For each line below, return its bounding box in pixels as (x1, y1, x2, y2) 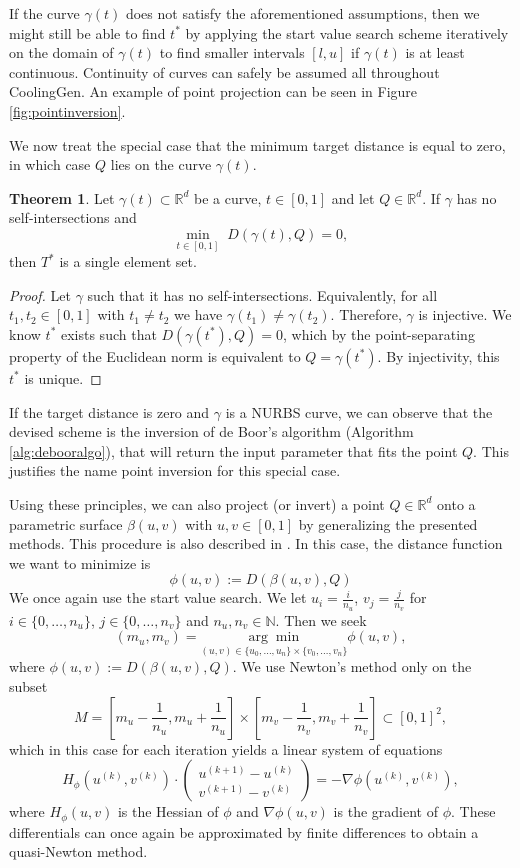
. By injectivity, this (377, 345, 500, 366)
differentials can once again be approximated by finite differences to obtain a (9, 821, 479, 842)
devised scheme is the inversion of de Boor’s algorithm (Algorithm (9, 421, 414, 442)
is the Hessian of (117, 801, 219, 822)
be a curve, (194, 187, 262, 208)
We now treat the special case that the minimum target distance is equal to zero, (9, 134, 506, 155)
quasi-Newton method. (9, 841, 148, 862)
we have (174, 304, 223, 325)
